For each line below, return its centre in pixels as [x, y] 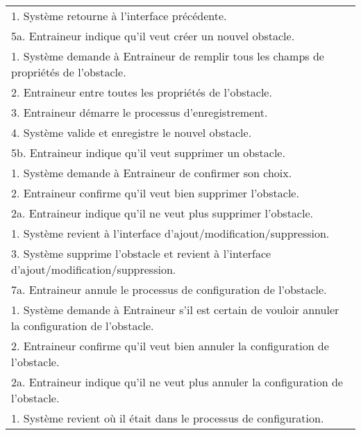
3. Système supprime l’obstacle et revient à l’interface [141, 253]
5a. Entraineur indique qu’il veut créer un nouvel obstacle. [153, 36]
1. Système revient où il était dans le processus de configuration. [168, 418]
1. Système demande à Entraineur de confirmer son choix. [152, 173]
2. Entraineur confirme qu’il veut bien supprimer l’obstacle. [155, 193]
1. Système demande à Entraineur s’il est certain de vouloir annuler [175, 310]
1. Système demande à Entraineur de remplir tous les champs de [168, 56]
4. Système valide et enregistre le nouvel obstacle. [132, 132]
